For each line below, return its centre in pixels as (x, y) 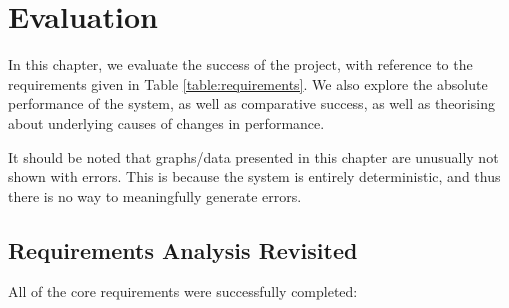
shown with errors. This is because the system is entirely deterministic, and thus (254, 176)
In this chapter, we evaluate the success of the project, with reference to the (240, 64)
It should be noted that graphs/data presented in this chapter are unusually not (253, 156)
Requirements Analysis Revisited (183, 249)
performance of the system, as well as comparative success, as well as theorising (251, 103)
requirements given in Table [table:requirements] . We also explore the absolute (248, 83)
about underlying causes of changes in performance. (166, 122)
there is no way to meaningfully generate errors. (155, 195)
